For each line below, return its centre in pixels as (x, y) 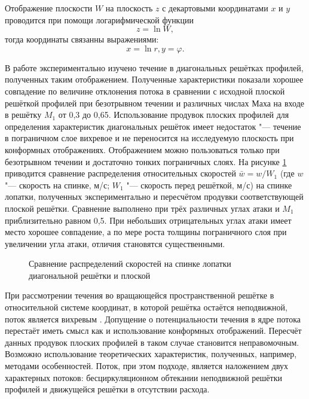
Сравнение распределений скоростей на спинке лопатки (130, 264)
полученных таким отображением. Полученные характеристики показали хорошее (154, 79)
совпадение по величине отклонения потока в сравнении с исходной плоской (145, 91)
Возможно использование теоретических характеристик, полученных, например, (151, 354)
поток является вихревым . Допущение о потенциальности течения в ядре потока (153, 319)
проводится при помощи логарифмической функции (99, 19)
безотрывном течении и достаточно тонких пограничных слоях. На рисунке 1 (146, 161)
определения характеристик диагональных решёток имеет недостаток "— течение (153, 126)
